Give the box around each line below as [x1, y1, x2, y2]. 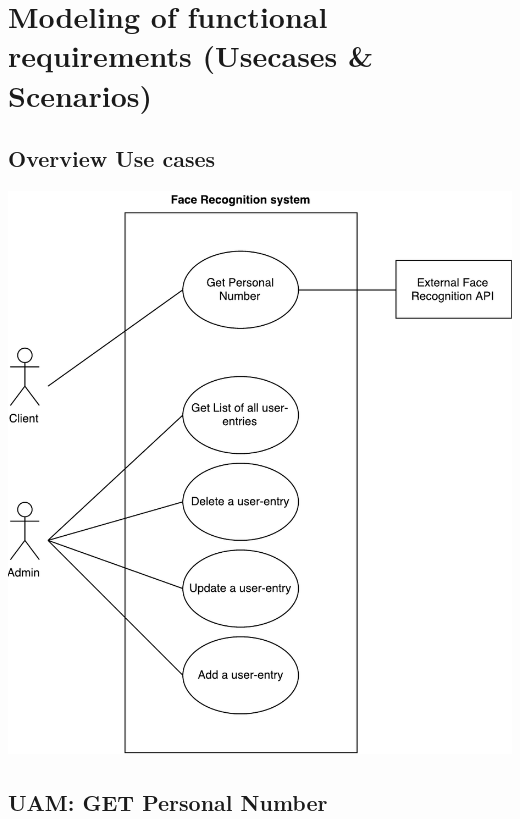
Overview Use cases [8, 143, 216, 174]
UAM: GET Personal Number [8, 786, 328, 817]
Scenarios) [8, 74, 153, 115]
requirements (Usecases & [8, 35, 374, 76]
